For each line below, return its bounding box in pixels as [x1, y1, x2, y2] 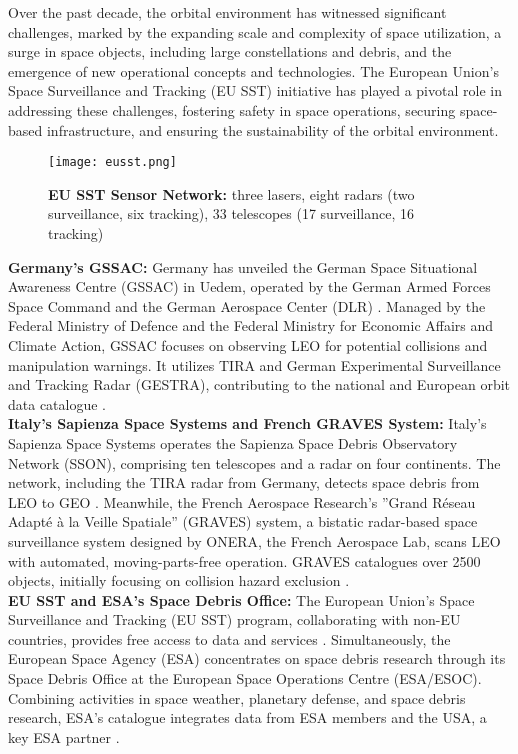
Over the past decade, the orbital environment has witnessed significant [8, 2, 447, 22]
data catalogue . [8, 393, 107, 414]
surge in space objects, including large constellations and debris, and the [8, 41, 452, 62]
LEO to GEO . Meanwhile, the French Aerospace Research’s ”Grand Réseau [8, 491, 476, 512]
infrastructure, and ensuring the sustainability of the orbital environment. [46, 119, 499, 140]
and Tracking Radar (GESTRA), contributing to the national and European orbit [8, 374, 511, 395]
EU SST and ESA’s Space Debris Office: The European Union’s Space [8, 589, 475, 610]
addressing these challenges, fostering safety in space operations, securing [8, 99, 456, 120]
